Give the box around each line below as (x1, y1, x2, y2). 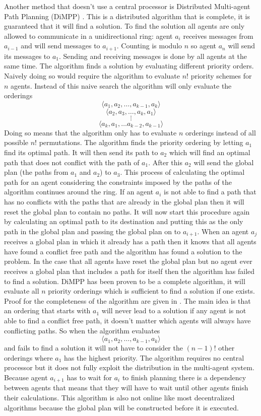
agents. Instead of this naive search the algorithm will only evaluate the (11, 80, 232, 91)
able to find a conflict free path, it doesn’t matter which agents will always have (4, 315, 251, 325)
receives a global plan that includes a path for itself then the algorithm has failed (4, 265, 255, 276)
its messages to (4, 50, 50, 61)
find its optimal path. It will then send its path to (4, 147, 158, 157)
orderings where (4, 352, 53, 363)
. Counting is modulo (116, 40, 182, 51)
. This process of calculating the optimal (120, 167, 245, 177)
